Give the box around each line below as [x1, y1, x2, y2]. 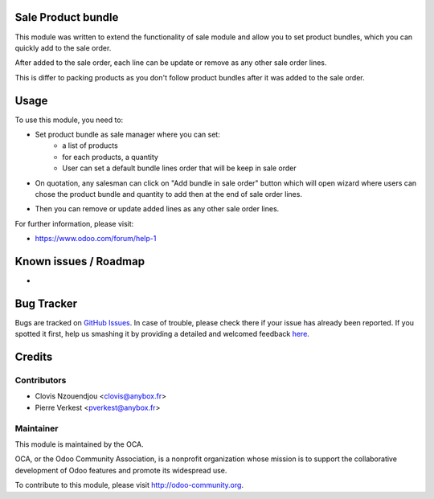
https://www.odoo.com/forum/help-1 [35, 234, 157, 243]
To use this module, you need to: [14, 115, 124, 125]
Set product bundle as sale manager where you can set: [35, 129, 220, 139]
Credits [14, 350, 53, 364]
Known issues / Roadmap [14, 254, 145, 268]
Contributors [14, 374, 67, 386]
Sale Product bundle [14, 10, 119, 24]
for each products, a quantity [62, 152, 158, 162]
